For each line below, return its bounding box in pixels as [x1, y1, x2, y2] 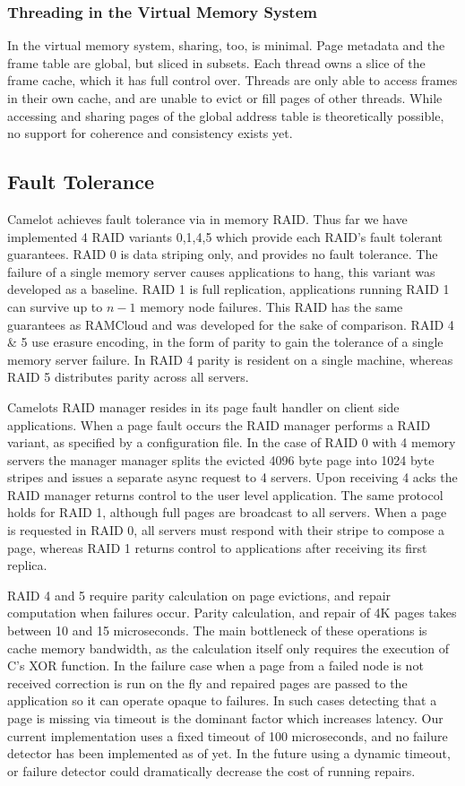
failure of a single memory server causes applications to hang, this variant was [7, 262, 435, 281]
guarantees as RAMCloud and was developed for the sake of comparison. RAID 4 [7, 315, 454, 333]
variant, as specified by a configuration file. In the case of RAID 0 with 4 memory [7, 433, 456, 452]
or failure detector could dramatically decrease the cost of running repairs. [7, 761, 416, 780]
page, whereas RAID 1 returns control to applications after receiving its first [7, 538, 427, 557]
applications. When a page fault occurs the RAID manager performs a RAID [7, 415, 431, 434]
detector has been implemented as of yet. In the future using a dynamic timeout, [7, 744, 451, 763]
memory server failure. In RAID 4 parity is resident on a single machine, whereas [7, 350, 453, 368]
